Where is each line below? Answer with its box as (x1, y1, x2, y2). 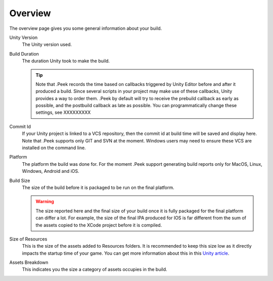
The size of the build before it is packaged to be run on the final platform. (22, 184, 174, 191)
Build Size (9, 177, 30, 183)
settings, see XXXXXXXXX (35, 109, 91, 116)
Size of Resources (9, 236, 48, 242)
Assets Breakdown (9, 259, 49, 265)
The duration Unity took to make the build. (22, 58, 110, 64)
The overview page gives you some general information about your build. (9, 25, 162, 31)
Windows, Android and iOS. (22, 168, 79, 174)
